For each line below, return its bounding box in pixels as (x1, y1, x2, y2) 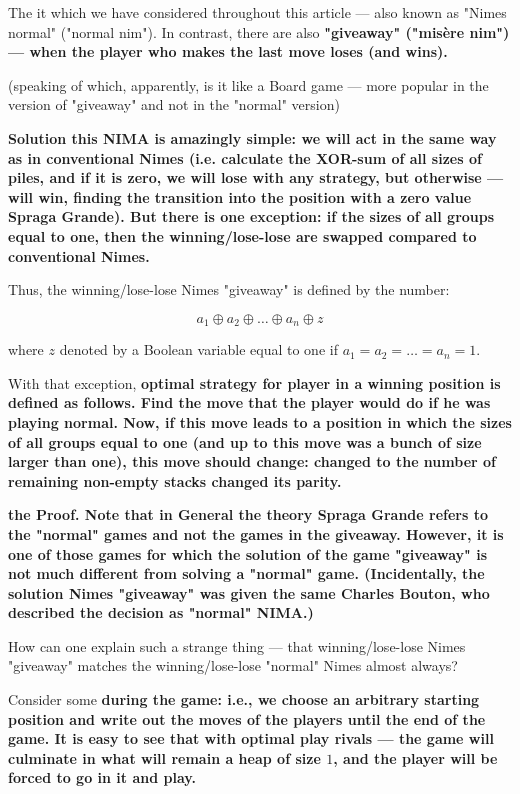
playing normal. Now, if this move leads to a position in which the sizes (8, 411, 512, 432)
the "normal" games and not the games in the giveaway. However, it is (8, 523, 504, 544)
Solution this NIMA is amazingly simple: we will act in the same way (8, 127, 497, 148)
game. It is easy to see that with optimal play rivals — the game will (8, 728, 494, 749)
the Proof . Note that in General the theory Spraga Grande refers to (8, 504, 488, 525)
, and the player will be (333, 747, 498, 768)
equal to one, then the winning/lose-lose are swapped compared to (8, 225, 477, 246)
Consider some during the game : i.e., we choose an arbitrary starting (8, 689, 480, 710)
